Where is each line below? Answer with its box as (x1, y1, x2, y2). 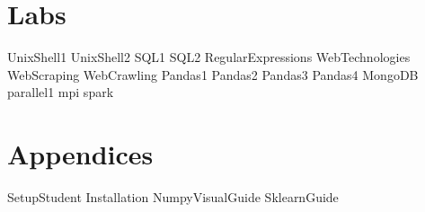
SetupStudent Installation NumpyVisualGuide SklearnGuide (7, 188, 339, 207)
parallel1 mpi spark (7, 83, 114, 102)
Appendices (7, 136, 154, 172)
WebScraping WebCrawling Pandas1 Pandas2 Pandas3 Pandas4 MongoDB (7, 65, 419, 84)
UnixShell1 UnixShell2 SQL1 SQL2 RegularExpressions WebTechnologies (7, 48, 411, 66)
